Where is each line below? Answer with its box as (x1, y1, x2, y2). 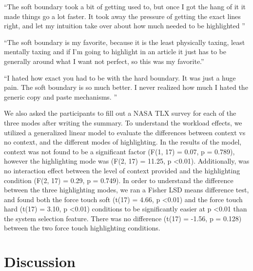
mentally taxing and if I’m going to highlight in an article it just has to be (4, 46, 227, 57)
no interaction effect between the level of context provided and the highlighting (4, 165, 240, 175)
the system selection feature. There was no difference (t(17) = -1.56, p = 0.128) (4, 213, 242, 223)
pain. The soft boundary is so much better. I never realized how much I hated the (4, 82, 248, 92)
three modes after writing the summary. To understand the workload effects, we (4, 117, 242, 127)
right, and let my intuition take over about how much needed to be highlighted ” (4, 21, 245, 31)
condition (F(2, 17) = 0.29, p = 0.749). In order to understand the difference (4, 175, 234, 185)
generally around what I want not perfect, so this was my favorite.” (4, 56, 204, 66)
